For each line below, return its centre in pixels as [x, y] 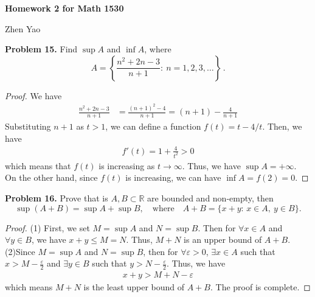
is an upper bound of [223, 239]
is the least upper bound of [134, 287]
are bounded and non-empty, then [210, 197]
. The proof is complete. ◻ [260, 287]
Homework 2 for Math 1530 [64, 8]
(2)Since [20, 251]
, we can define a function [153, 126]
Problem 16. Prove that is [57, 197]
